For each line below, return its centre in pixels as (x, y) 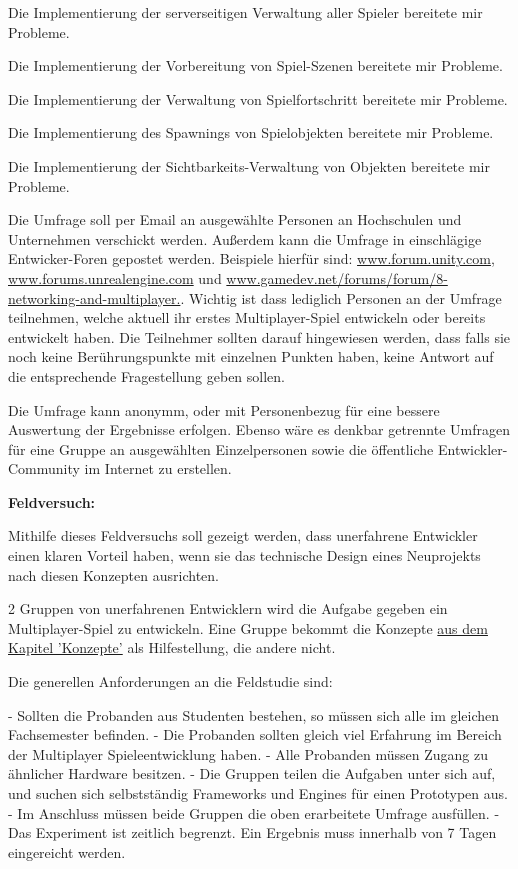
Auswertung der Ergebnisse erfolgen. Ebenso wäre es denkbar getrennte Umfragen (259, 429)
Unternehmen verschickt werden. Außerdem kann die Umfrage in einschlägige (245, 238)
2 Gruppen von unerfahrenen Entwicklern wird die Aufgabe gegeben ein (228, 608)
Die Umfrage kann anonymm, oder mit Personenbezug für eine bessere (224, 409)
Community (44, 468)
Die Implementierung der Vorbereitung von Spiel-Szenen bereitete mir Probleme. (255, 65)
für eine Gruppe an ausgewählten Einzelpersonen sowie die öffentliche (221, 448)
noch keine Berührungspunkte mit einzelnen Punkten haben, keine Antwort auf (251, 356)
